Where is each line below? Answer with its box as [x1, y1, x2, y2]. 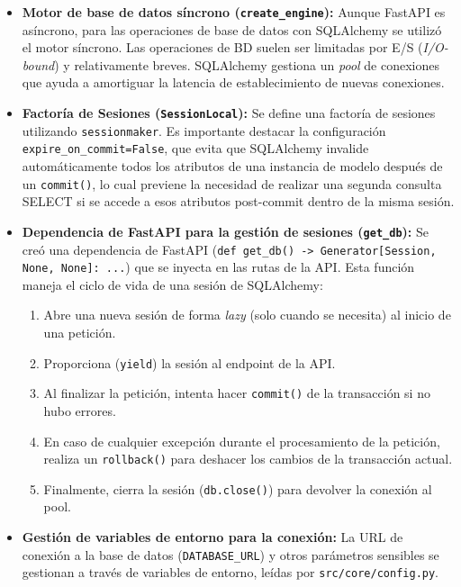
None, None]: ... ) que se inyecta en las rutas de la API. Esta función [22, 257, 415, 276]
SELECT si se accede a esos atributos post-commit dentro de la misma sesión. [22, 192, 455, 211]
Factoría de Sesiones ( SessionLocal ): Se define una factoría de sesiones [22, 104, 436, 122]
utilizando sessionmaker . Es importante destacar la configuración [22, 121, 386, 140]
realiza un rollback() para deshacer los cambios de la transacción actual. [43, 449, 453, 468]
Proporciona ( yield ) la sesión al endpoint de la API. [43, 353, 336, 372]
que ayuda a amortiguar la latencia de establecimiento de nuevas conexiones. [22, 73, 445, 92]
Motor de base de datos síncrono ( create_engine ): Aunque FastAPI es [22, 3, 446, 21]
